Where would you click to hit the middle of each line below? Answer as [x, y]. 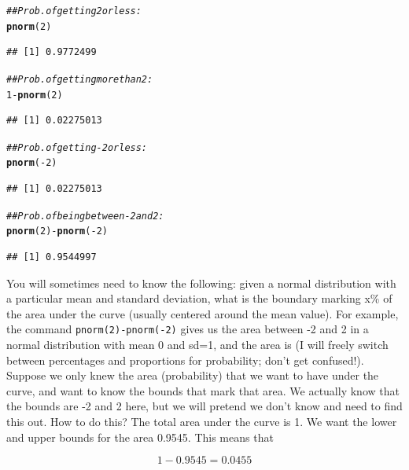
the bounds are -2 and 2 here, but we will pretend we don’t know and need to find [204, 406]
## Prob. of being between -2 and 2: [85, 216]
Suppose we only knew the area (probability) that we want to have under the [193, 375]
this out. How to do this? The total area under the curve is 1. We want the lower [202, 422]
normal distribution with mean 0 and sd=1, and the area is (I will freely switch [197, 345]
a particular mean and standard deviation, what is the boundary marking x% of [199, 298]
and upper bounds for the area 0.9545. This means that [140, 437]
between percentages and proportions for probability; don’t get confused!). [185, 360]
